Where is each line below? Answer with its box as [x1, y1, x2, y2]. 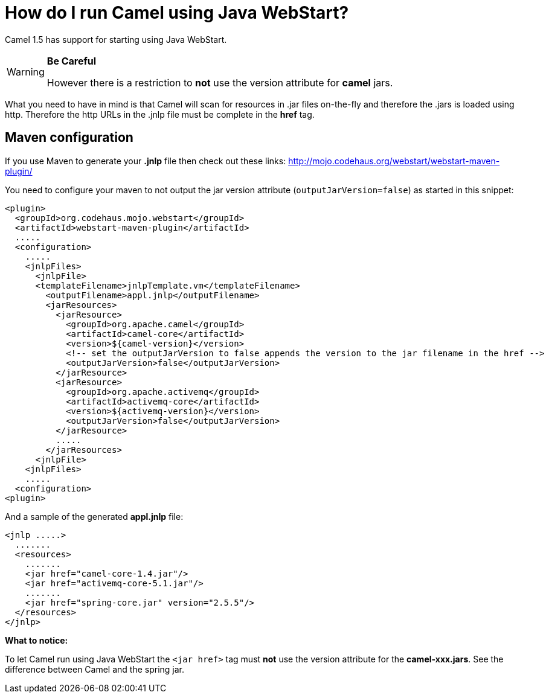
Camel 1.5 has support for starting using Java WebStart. [5, 34, 227, 45]
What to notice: [5, 635, 68, 645]
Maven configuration [5, 130, 133, 146]
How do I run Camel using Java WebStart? [5, 2, 349, 23]
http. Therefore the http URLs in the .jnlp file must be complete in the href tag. [5, 109, 315, 120]
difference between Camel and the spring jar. [5, 664, 185, 674]
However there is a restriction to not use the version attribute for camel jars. [47, 76, 393, 89]
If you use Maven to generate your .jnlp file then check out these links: [5, 155, 286, 166]
